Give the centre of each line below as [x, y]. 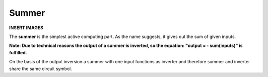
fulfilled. [18, 52]
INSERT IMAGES [26, 28]
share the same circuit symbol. [40, 69]
